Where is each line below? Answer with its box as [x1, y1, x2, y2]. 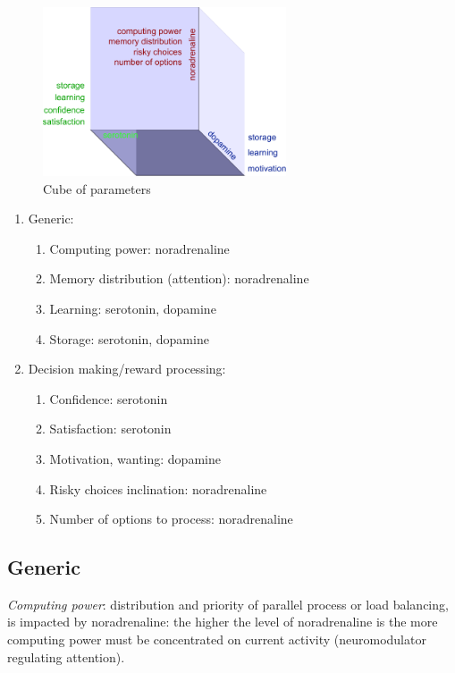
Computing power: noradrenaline [49, 239, 230, 257]
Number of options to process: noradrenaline [49, 509, 293, 528]
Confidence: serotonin [49, 389, 168, 408]
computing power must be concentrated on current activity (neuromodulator [7, 630, 426, 649]
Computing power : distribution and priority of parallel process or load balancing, [7, 594, 449, 613]
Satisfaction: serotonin [49, 419, 172, 438]
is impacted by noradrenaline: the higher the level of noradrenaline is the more [7, 612, 438, 631]
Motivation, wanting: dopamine [49, 449, 221, 467]
